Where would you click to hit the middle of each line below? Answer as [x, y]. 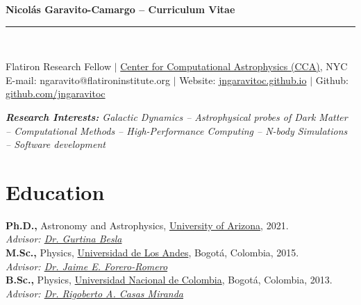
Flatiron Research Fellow [59, 66]
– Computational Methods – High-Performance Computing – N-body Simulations [177, 130]
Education [55, 191]
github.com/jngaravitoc [56, 93]
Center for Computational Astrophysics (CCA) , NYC [234, 66]
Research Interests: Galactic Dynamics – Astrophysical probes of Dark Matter [177, 116]
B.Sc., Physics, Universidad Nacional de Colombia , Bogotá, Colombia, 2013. [169, 280]
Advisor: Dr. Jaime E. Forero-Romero [87, 266]
